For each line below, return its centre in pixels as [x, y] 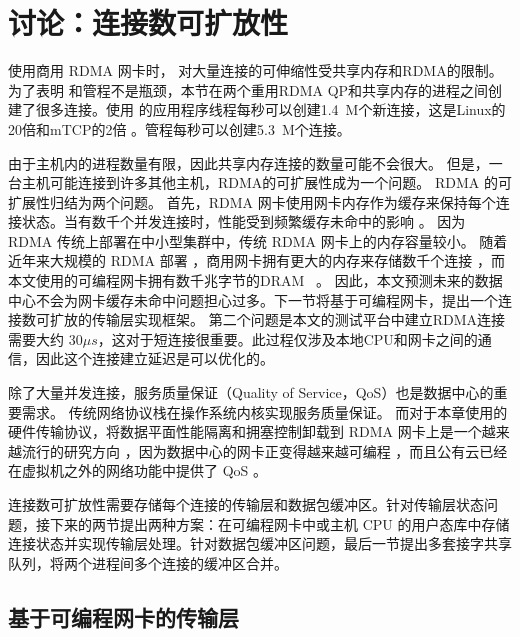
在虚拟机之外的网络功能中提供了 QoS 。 [137, 470]
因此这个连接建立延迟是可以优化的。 [154, 358]
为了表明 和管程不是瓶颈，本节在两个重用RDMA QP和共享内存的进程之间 [248, 89]
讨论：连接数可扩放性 [148, 22]
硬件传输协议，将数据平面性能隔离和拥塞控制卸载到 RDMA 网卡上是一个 [245, 431]
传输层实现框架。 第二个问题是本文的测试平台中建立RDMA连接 [298, 319]
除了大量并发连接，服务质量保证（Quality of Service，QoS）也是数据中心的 [251, 392]
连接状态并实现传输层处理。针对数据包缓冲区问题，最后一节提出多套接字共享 [260, 543]
